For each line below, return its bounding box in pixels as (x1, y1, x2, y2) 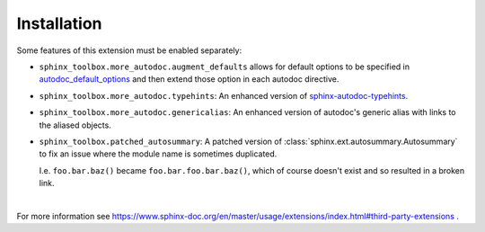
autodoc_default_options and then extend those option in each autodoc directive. (39, 74, 339, 85)
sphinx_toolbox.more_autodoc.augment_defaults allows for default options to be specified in (39, 61, 410, 72)
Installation (16, 13, 102, 33)
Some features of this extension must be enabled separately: (16, 45, 242, 56)
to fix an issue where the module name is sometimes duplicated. (39, 148, 278, 159)
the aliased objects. (39, 120, 111, 130)
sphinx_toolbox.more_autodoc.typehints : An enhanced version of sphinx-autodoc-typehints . (39, 90, 409, 101)
